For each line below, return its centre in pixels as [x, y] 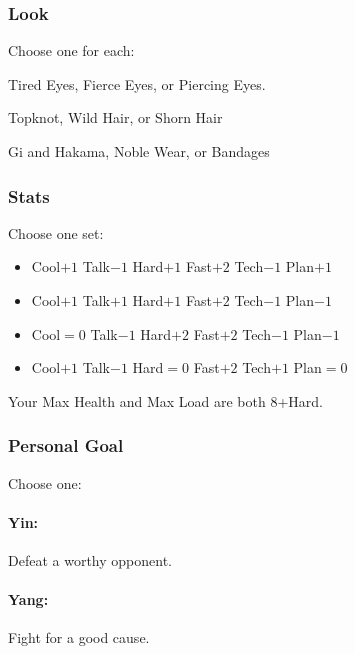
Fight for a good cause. [79, 637]
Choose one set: [56, 232]
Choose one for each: [71, 50]
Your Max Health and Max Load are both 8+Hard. [165, 400]
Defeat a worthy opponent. [90, 559]
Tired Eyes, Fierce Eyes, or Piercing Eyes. [137, 83]
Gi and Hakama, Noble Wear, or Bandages [139, 151]
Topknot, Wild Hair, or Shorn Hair [115, 117]
